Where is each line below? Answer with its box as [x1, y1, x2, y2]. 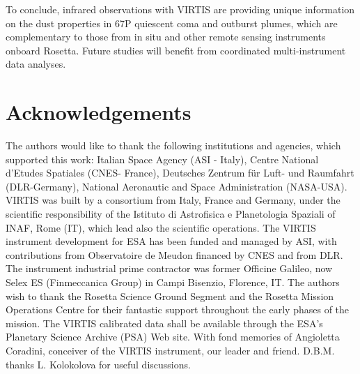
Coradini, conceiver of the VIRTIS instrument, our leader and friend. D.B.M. [6, 343, 335, 357]
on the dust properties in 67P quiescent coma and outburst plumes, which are [6, 15, 338, 30]
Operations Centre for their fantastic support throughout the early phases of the [6, 302, 350, 317]
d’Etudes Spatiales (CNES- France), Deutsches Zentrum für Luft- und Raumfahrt [6, 165, 354, 180]
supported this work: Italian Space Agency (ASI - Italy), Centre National [6, 151, 319, 166]
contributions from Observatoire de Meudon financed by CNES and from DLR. [6, 247, 343, 262]
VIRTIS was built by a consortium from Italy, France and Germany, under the [6, 193, 341, 207]
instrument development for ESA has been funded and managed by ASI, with [6, 234, 337, 248]
